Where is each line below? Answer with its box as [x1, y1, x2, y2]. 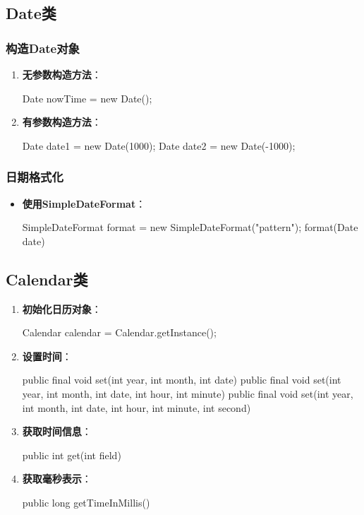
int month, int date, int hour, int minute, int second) [22, 400, 251, 415]
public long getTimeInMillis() [22, 495, 150, 509]
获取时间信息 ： [22, 424, 92, 439]
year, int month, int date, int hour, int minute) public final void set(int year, [22, 386, 353, 401]
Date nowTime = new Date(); [22, 90, 152, 105]
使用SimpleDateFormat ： [22, 196, 146, 211]
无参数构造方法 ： [22, 67, 102, 81]
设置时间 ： [22, 348, 72, 363]
